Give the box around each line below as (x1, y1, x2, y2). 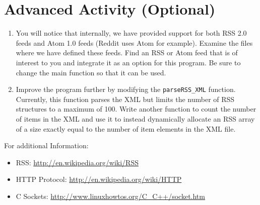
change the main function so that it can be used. (16, 67, 166, 77)
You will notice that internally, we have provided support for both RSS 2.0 (16, 28, 247, 38)
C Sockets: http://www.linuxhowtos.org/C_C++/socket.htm (16, 190, 205, 201)
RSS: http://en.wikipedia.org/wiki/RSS (16, 157, 139, 167)
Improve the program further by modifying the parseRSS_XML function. (16, 84, 236, 94)
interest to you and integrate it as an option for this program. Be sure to (16, 57, 241, 67)
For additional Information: (4, 140, 89, 151)
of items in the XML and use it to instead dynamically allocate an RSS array (16, 113, 255, 124)
